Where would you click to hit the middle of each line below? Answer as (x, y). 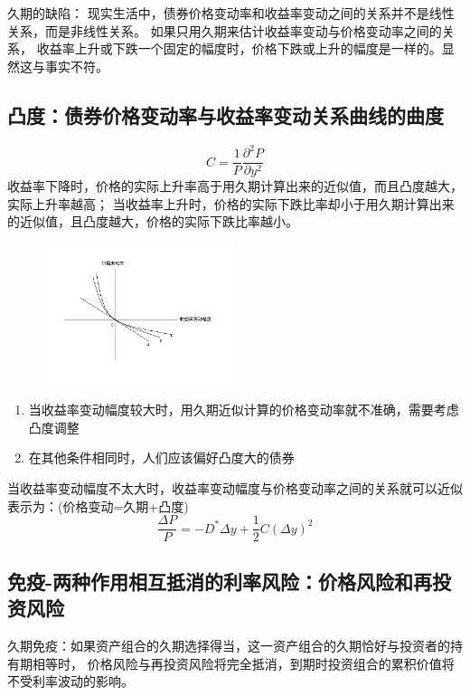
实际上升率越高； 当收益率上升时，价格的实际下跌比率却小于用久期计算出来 (231, 203)
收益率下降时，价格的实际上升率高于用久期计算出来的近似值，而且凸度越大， (235, 186)
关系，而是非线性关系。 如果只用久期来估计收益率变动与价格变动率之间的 (225, 30)
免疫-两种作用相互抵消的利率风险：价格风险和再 (220, 581)
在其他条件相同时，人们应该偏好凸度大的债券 (161, 458)
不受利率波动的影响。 (70, 681)
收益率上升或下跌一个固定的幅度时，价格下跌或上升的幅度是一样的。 (239, 48)
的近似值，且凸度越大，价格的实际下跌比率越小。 (153, 221)
